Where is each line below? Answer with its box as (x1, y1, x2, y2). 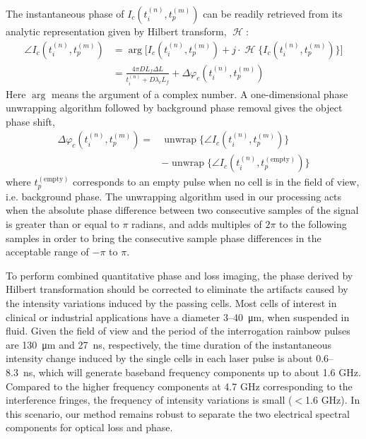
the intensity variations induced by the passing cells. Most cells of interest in (6, 295, 337, 310)
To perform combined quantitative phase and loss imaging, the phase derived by (6, 267, 353, 282)
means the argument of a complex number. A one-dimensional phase (52, 86, 348, 101)
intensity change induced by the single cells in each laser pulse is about (6, 351, 313, 366)
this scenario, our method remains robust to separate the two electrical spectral (6, 406, 350, 421)
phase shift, (6, 114, 55, 128)
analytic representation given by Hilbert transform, (6, 24, 227, 38)
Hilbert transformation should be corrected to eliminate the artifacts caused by (6, 282, 348, 296)
